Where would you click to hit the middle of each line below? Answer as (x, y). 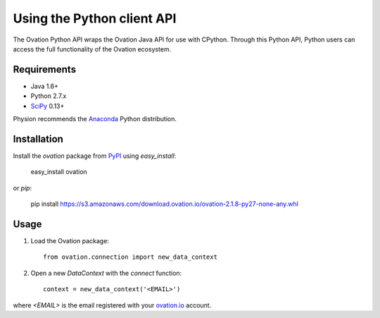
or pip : (23, 188)
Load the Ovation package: (70, 241)
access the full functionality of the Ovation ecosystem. (92, 49)
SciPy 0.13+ (47, 106)
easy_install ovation (59, 172)
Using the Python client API (95, 18)
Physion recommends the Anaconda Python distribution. (95, 119)
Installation (38, 139)
